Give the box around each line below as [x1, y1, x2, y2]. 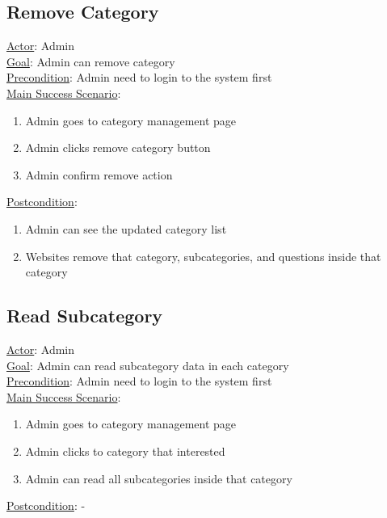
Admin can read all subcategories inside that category [25, 470, 292, 486]
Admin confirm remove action [25, 166, 173, 183]
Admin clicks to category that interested [25, 442, 225, 459]
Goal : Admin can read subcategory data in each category [6, 356, 289, 373]
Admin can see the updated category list [25, 220, 227, 237]
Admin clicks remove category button [25, 139, 211, 156]
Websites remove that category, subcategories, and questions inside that [25, 247, 381, 264]
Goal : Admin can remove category [6, 53, 175, 69]
